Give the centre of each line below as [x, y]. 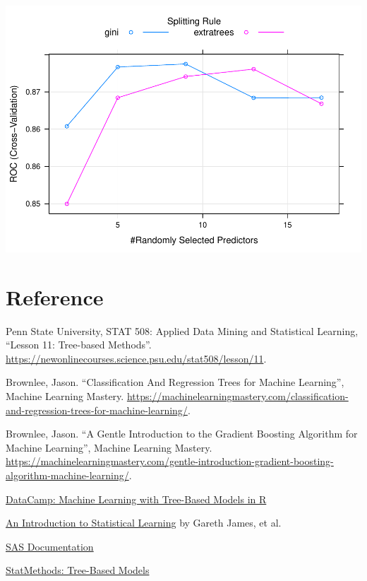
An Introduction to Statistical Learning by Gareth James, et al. [144, 523]
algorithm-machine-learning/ [67, 475]
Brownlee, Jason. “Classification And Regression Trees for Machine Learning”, [175, 382]
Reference [55, 297]
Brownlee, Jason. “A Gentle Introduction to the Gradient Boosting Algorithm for [182, 434]
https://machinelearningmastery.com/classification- [237, 396]
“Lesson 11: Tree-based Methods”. [79, 345]
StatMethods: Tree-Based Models [78, 570]
